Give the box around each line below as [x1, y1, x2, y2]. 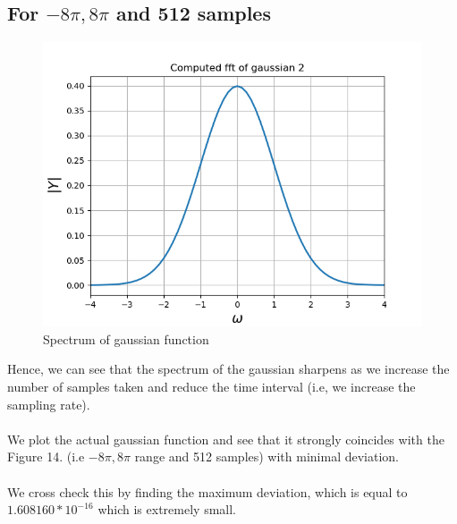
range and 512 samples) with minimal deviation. [134, 447, 400, 466]
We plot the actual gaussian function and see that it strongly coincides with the [7, 429, 444, 448]
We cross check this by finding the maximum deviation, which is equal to [7, 482, 408, 501]
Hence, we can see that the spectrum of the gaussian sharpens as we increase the [7, 359, 450, 378]
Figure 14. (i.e [7, 447, 85, 466]
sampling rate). [7, 394, 90, 413]
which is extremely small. [97, 500, 236, 519]
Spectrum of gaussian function [43, 329, 209, 348]
